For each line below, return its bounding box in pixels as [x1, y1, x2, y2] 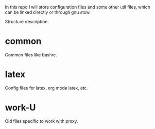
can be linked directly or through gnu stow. [5, 9, 91, 15]
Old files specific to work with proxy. [5, 118, 78, 124]
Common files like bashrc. [5, 52, 57, 57]
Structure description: [5, 19, 49, 24]
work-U [5, 102, 36, 113]
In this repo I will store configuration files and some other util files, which [5, 4, 151, 10]
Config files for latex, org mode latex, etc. [5, 85, 88, 91]
